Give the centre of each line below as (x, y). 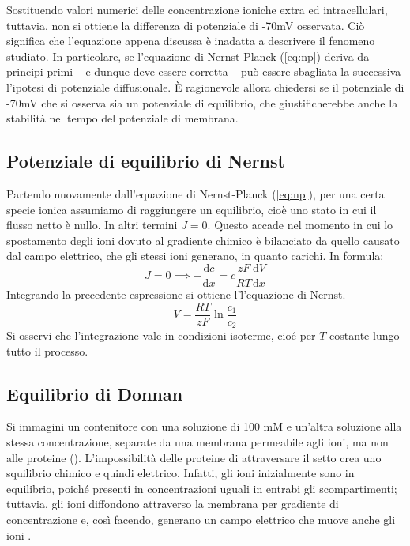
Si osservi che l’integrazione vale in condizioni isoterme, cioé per (161, 335)
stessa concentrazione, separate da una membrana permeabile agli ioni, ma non (197, 442)
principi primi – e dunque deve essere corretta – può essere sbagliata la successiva (204, 72)
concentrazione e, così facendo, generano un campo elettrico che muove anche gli (201, 520)
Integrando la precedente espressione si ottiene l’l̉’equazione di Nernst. (176, 294)
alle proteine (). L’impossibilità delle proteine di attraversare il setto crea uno (194, 457)
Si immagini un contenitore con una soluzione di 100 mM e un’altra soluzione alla (204, 426)
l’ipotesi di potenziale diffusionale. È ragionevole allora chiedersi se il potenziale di (205, 87)
